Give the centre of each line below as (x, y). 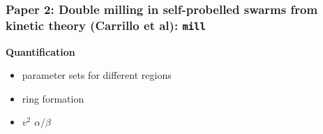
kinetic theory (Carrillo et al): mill (106, 25)
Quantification (40, 51)
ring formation (53, 98)
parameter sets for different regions (97, 75)
